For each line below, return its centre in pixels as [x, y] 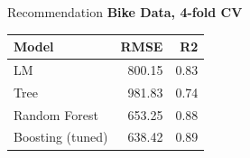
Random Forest [56, 114]
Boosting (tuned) [61, 137]
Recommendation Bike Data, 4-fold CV [125, 12]
